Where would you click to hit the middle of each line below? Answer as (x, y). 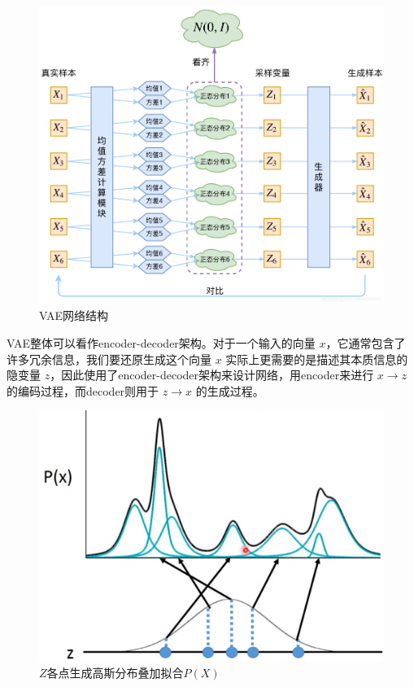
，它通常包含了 (366, 343)
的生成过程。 (230, 390)
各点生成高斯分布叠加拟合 (115, 673)
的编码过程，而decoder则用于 (83, 390)
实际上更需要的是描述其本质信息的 (317, 359)
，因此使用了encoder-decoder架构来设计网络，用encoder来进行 (212, 375)
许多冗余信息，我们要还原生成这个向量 (109, 359)
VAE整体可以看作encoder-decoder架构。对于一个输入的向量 (161, 343)
